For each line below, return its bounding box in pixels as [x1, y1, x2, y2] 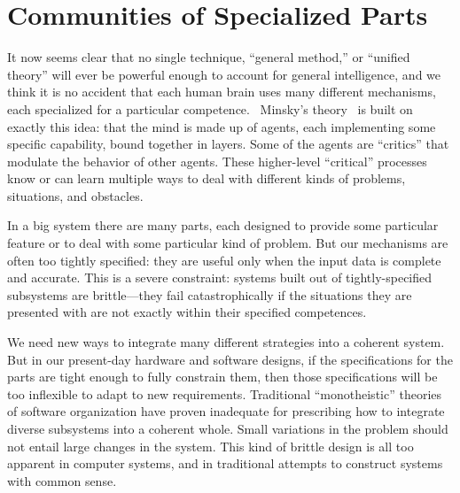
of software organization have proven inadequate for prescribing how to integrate [7, 402, 445, 420]
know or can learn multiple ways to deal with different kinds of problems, [7, 169, 406, 188]
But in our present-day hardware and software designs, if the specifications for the [7, 350, 453, 368]
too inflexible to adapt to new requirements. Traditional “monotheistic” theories [7, 384, 442, 403]
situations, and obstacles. [7, 186, 144, 204]
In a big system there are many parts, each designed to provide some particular [7, 216, 439, 235]
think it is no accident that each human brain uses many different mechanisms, [7, 82, 436, 101]
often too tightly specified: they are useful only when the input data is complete [7, 250, 441, 269]
